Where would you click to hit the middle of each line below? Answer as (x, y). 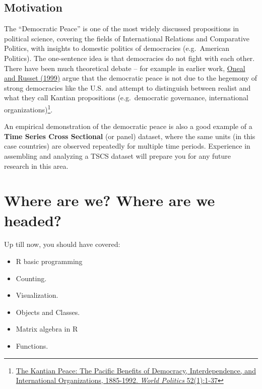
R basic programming (49, 261)
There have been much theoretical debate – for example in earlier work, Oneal (125, 68)
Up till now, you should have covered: (62, 244)
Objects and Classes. (48, 312)
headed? (33, 220)
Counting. (31, 278)
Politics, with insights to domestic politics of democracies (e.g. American (117, 48)
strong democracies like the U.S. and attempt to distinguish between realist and (127, 87)
